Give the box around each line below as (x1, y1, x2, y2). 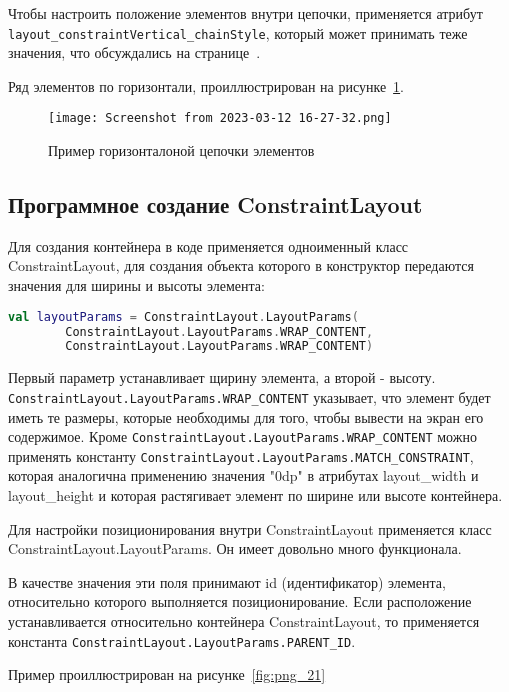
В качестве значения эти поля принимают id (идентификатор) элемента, (8, 571, 446, 592)
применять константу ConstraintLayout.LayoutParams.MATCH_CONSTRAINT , (8, 445, 474, 466)
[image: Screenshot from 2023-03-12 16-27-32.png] (48, 111, 392, 126)
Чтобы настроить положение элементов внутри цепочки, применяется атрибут (8, 3, 483, 23)
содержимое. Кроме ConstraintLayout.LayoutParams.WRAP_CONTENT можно (8, 426, 477, 447)
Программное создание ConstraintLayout (8, 189, 423, 220)
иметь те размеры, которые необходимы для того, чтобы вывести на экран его (8, 406, 484, 427)
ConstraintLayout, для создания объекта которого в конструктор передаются (8, 255, 474, 276)
